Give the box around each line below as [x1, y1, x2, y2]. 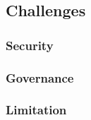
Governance [6, 68, 74, 86]
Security [6, 36, 54, 54]
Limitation [6, 101, 67, 119]
